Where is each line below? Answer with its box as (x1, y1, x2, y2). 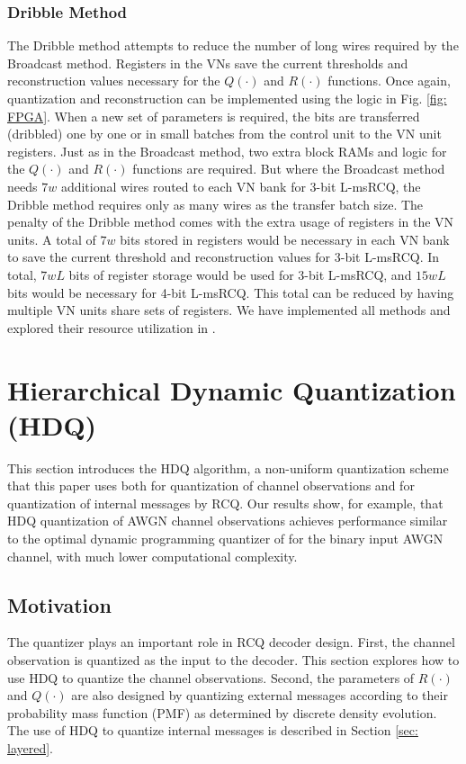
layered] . (7, 738, 54, 757)
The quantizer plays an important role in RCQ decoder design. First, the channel (7, 633, 455, 652)
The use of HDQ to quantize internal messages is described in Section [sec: (7, 721, 418, 740)
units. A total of (7, 229, 96, 248)
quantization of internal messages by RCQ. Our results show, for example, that (7, 493, 444, 512)
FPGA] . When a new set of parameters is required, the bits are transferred (7, 106, 420, 125)
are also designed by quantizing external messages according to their (71, 686, 448, 705)
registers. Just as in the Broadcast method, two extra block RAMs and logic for (7, 141, 447, 160)
